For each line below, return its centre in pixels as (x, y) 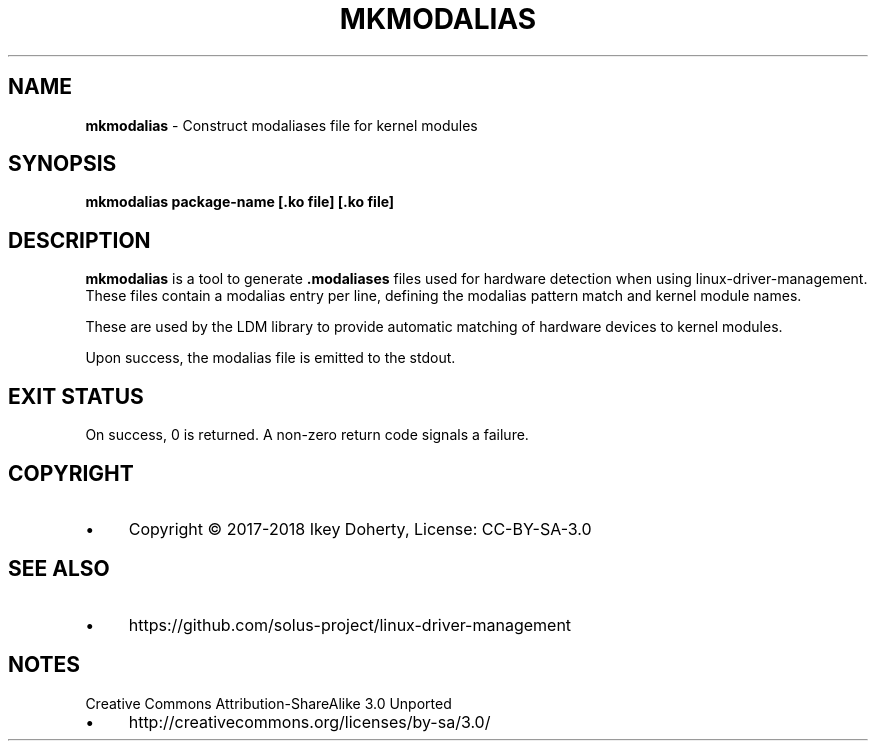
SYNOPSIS (62, 164)
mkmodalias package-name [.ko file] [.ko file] (240, 202)
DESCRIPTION (79, 240)
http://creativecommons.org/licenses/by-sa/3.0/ (309, 721)
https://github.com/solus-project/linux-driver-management (350, 624)
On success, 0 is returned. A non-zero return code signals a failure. (307, 435)
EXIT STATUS (76, 396)
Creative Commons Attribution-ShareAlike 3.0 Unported (268, 703)
